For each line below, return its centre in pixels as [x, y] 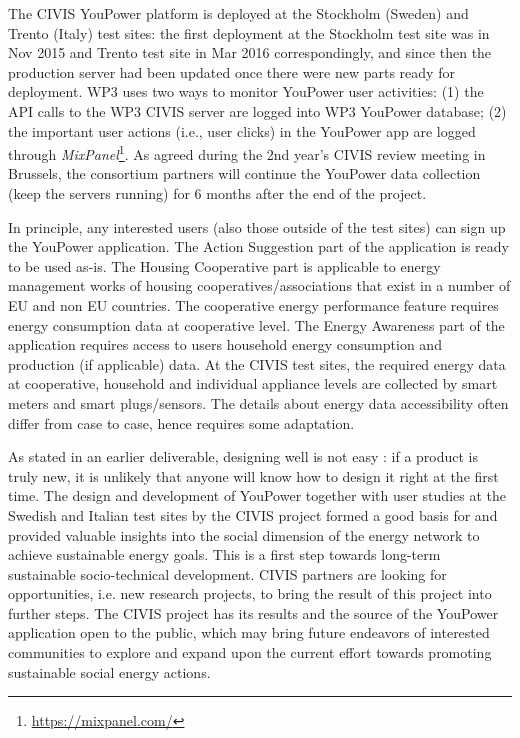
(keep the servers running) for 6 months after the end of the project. [217, 193]
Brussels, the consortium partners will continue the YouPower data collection [244, 173]
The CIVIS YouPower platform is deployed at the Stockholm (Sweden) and [238, 13]
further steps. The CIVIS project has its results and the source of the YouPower [253, 612]
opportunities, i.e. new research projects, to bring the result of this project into [250, 593]
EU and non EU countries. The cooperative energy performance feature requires [253, 304]
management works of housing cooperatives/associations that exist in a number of [259, 285]
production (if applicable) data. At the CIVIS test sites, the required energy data [257, 363]
